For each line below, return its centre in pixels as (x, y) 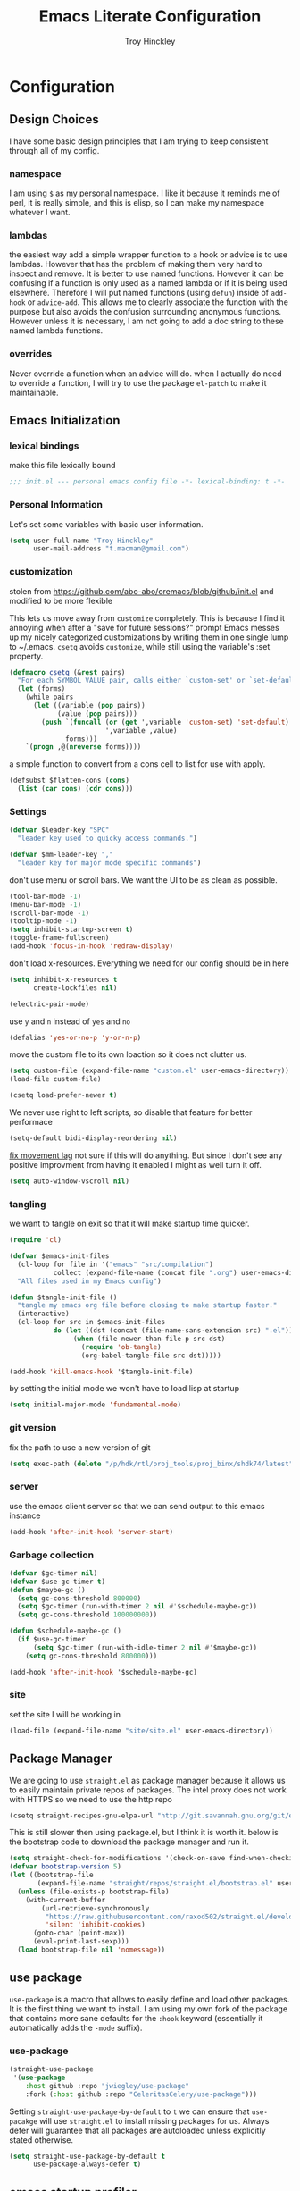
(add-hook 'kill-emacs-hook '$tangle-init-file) (101, 1372)
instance (25, 1515)
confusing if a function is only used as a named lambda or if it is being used (148, 283)
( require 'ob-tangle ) (121, 1347)
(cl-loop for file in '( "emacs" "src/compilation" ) (116, 1264)
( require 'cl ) (36, 1240)
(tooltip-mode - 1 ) (43, 921)
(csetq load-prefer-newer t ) (63, 1095)
